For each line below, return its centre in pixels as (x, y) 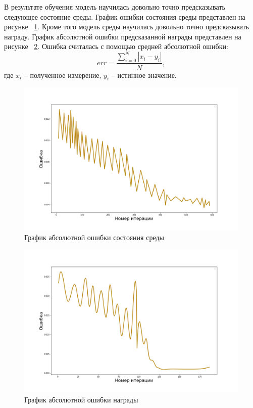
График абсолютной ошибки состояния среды (94, 237)
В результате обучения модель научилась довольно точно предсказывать (115, 7)
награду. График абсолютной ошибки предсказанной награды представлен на (123, 36)
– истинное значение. (144, 75)
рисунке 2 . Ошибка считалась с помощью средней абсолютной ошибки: (116, 46)
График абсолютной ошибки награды (81, 399)
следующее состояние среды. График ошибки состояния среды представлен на (125, 16)
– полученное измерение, (63, 75)
